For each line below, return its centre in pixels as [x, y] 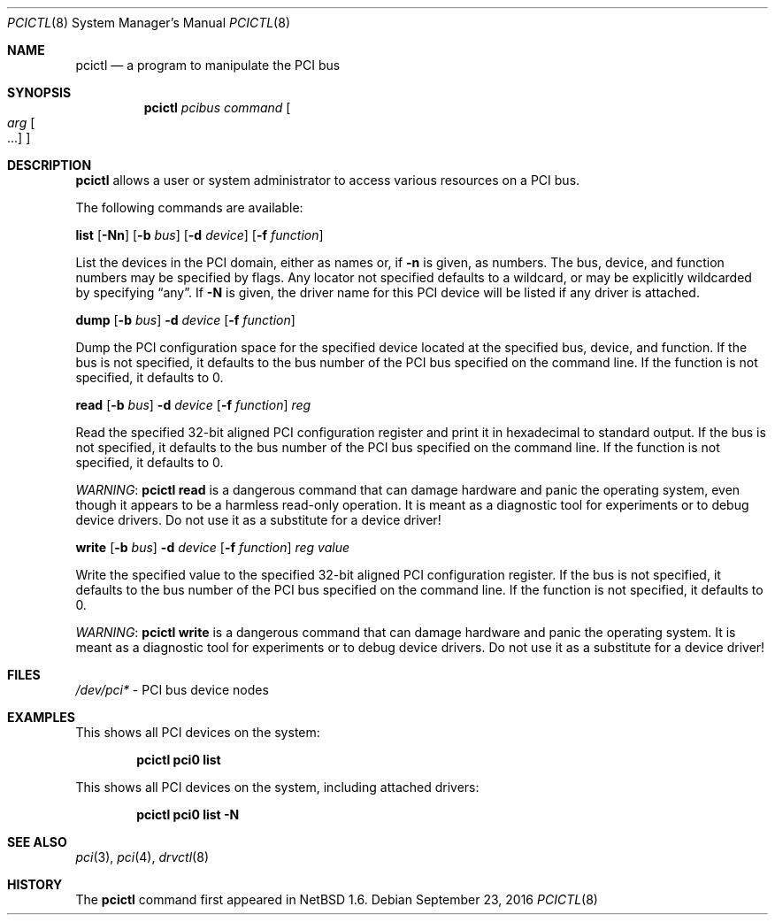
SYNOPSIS [39, 92]
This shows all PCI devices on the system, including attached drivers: [277, 787]
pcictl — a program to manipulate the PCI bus [208, 65]
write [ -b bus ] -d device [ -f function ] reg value [213, 547]
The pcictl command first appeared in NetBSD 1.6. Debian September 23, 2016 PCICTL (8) [337, 899]
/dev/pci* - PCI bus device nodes [172, 690]
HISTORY [35, 884]
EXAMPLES [41, 717]
